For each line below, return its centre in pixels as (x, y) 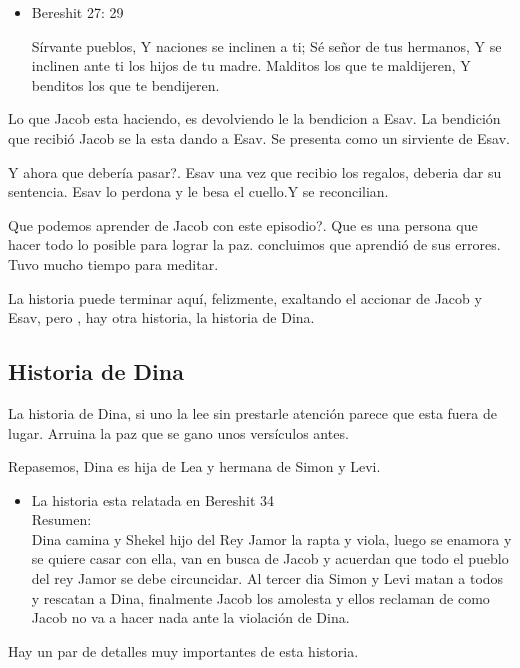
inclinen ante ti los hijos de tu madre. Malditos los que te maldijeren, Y (251, 65)
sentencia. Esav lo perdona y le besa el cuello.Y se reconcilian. (198, 191)
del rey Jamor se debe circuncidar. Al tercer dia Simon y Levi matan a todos (267, 578)
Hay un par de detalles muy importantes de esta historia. (183, 650)
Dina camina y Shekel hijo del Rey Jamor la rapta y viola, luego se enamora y (271, 538)
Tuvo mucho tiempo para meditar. (113, 263)
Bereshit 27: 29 (77, 12)
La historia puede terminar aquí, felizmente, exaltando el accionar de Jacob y (245, 297)
